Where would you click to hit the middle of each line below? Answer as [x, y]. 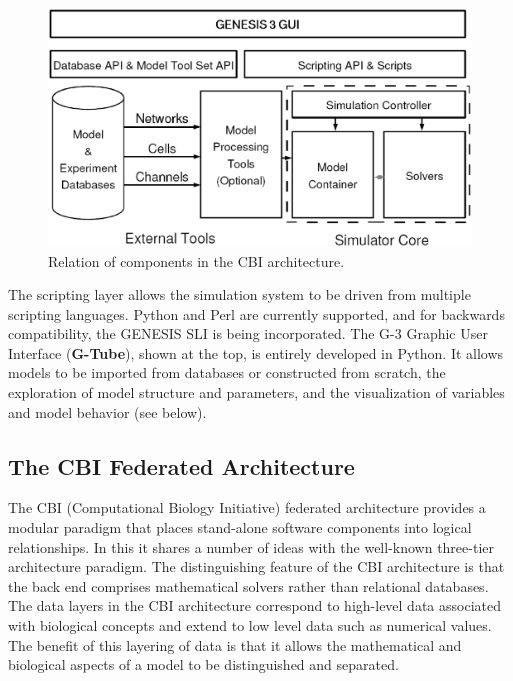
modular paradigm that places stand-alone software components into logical [240, 527]
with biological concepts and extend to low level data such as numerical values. [250, 625]
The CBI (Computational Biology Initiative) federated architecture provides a [247, 507]
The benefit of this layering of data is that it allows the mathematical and [235, 644]
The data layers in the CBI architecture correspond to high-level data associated [254, 605]
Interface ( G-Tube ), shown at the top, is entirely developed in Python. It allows [256, 352]
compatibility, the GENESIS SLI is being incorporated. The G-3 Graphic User [248, 333]
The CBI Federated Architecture [181, 465]
